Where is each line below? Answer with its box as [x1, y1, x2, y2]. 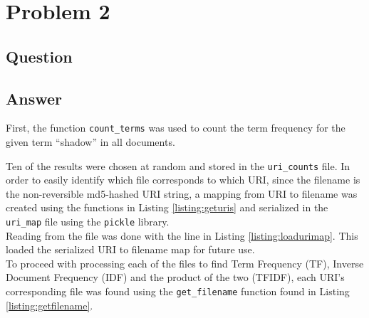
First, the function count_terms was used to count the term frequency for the [6, 120, 345, 135]
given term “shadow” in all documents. [6, 134, 175, 149]
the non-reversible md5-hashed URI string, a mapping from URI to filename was [6, 186, 358, 201]
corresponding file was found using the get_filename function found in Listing [6, 284, 350, 299]
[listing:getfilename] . [6, 297, 93, 312]
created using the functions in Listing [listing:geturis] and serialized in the [6, 200, 328, 215]
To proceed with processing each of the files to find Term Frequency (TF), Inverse [6, 255, 364, 270]
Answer [6, 87, 63, 109]
